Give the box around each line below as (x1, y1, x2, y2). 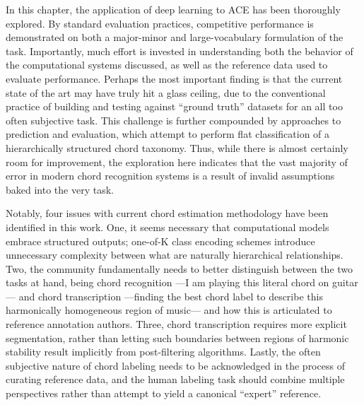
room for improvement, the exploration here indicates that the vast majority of (6, 154, 348, 169)
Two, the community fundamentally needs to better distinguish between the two (6, 261, 353, 276)
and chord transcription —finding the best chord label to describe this (18, 288, 323, 303)
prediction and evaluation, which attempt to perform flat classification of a (6, 127, 330, 141)
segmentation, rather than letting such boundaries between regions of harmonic (6, 330, 349, 345)
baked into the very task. (6, 182, 114, 196)
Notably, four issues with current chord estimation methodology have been (6, 206, 329, 221)
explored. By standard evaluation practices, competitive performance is (6, 16, 314, 30)
